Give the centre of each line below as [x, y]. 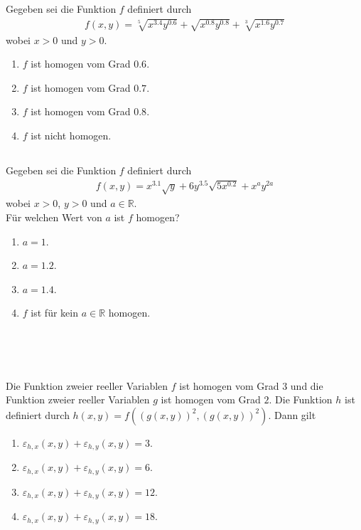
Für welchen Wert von [54, 217]
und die [307, 385]
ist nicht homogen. [71, 135]
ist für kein [54, 313]
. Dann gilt [292, 414]
